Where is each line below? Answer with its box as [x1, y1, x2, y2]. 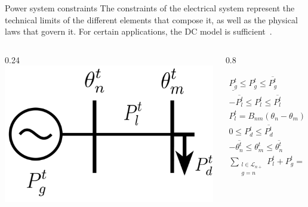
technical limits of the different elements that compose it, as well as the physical [5, 13, 298, 26]
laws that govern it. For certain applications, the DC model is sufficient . [5, 25, 272, 38]
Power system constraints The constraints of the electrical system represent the [5, 2, 295, 14]
